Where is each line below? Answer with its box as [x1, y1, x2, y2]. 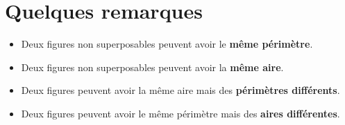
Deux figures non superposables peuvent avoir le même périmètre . [21, 37, 313, 51]
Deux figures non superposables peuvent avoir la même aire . [21, 59, 284, 74]
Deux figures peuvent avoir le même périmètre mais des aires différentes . [21, 106, 340, 120]
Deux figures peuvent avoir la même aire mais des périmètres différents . [21, 83, 340, 97]
